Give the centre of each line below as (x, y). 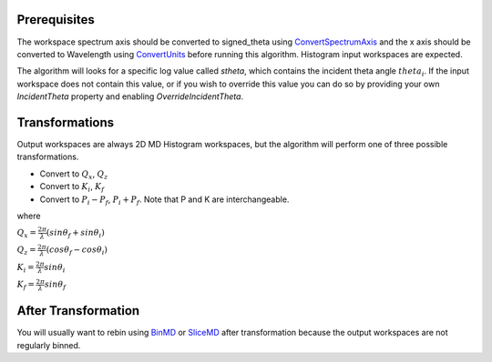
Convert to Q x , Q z (74, 175)
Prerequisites (56, 20)
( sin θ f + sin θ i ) (75, 234)
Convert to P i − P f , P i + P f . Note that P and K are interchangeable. (164, 200)
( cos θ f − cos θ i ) (77, 251)
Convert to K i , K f (72, 187)
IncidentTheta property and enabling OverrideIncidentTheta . (130, 96)
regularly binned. (49, 345)
